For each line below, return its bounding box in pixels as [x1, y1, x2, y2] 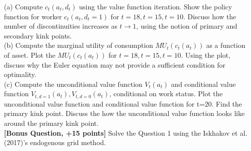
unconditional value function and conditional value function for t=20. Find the [4, 98, 242, 109]
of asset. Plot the [4, 49, 56, 60]
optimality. [4, 69, 36, 79]
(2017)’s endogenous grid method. [4, 137, 106, 148]
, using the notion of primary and [136, 21, 238, 31]
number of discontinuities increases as [4, 21, 117, 31]
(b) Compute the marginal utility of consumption [4, 40, 153, 50]
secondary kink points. [4, 30, 72, 40]
